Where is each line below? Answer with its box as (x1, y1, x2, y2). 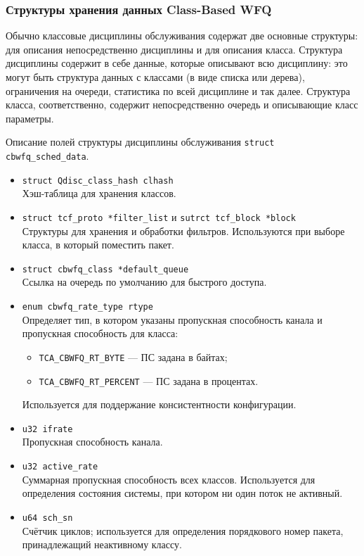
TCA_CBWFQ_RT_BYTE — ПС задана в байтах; (39, 349, 228, 364)
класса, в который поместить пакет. (22, 237, 174, 252)
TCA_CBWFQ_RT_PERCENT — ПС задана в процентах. (39, 373, 259, 388)
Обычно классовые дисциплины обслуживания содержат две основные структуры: (6, 28, 358, 43)
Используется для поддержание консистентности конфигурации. (22, 397, 297, 412)
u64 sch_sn (22, 512, 73, 523)
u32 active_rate (22, 462, 98, 472)
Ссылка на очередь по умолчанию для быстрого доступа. (22, 274, 267, 289)
